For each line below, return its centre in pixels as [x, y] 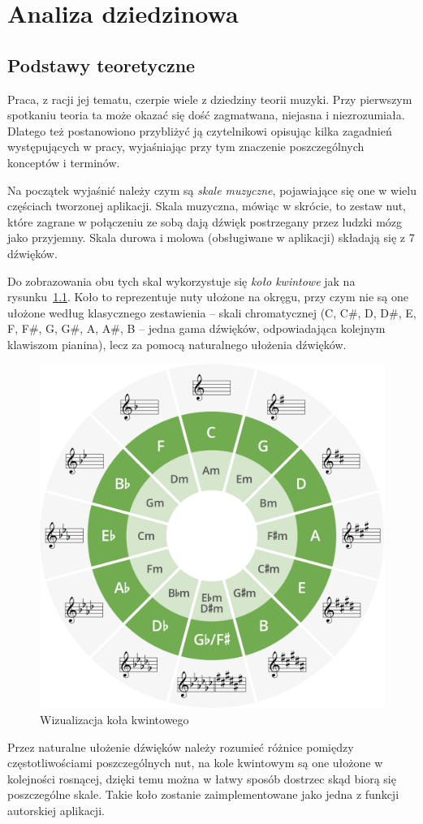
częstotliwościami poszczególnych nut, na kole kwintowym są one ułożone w [195, 763]
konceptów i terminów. [64, 162]
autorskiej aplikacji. [56, 811]
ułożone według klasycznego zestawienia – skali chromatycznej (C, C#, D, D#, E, [212, 312]
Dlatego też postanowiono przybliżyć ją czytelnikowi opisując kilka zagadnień [200, 130]
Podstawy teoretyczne [101, 65]
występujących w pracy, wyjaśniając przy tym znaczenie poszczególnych [186, 147]
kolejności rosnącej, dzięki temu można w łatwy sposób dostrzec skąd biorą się [202, 778]
